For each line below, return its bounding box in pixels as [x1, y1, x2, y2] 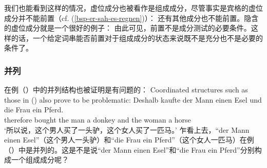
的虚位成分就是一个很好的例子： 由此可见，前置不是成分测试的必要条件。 [4, 22, 251, 33]
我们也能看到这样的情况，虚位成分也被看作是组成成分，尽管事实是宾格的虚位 [4, 3, 263, 13]
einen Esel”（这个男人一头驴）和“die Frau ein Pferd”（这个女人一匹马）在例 [4, 134, 254, 145]
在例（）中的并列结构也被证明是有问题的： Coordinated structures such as [4, 84, 248, 95]
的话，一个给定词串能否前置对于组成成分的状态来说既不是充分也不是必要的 [11, 32, 263, 43]
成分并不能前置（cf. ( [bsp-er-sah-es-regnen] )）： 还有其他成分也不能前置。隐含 [4, 12, 259, 23]
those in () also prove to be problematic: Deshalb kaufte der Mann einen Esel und [4, 94, 262, 105]
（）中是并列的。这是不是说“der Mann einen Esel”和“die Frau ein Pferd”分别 [4, 144, 255, 155]
